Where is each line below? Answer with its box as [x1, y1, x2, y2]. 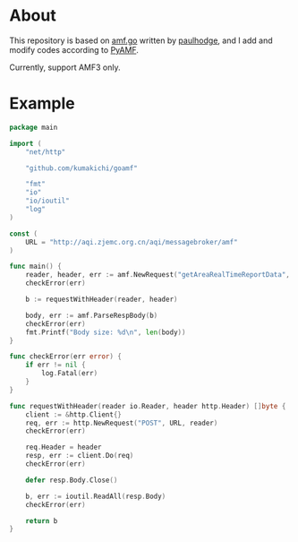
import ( [9, 139, 42, 148]
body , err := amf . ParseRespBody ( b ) [25, 311, 158, 320]
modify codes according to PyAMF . [9, 44, 139, 55]
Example [9, 93, 75, 114]
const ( [9, 229, 38, 238]
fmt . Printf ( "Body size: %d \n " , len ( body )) [25, 328, 186, 337]
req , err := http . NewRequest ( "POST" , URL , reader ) [25, 418, 218, 427]
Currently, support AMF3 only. [9, 62, 121, 73]
